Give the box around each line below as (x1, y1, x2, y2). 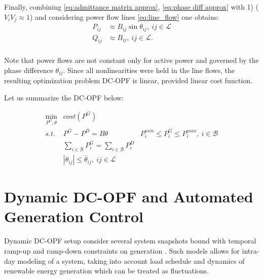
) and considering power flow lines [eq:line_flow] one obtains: (29, 11, 219, 22)
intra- (242, 245, 259, 256)
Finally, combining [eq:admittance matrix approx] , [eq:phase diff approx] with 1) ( (4, 2, 259, 12)
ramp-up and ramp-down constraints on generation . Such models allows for (4, 245, 240, 256)
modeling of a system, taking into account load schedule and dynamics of (17, 255, 245, 266)
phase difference (4, 64, 53, 75)
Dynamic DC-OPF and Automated (4, 186, 253, 207)
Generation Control (4, 206, 143, 227)
